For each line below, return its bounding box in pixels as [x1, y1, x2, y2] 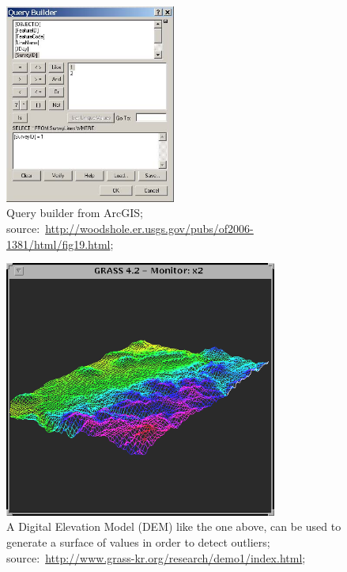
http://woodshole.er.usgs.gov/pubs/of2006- [45, 220, 254, 237]
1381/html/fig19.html [6, 235, 111, 252]
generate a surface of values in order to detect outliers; [6, 533, 270, 550]
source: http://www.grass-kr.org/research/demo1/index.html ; [6, 549, 306, 566]
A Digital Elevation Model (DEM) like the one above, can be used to [6, 518, 341, 535]
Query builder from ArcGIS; [6, 204, 143, 221]
